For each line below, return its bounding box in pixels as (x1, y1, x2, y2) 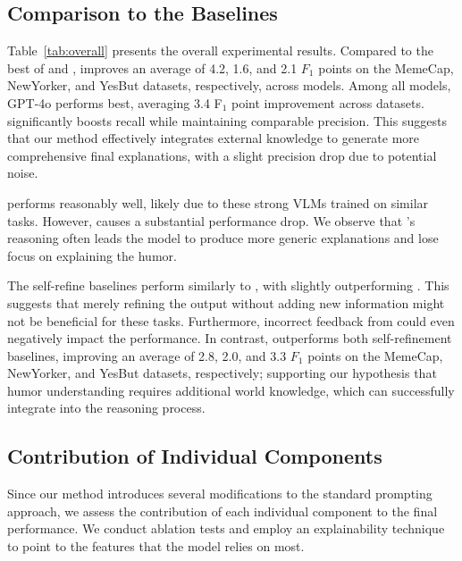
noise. (7, 163, 38, 182)
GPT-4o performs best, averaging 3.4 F (7, 93, 223, 112)
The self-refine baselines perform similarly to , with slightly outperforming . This (7, 276, 449, 295)
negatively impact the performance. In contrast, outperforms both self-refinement (7, 329, 452, 347)
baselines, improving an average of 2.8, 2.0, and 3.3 (7, 346, 287, 364)
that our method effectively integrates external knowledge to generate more (7, 129, 420, 147)
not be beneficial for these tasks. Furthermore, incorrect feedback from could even (7, 311, 455, 330)
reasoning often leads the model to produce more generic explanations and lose (7, 229, 439, 247)
